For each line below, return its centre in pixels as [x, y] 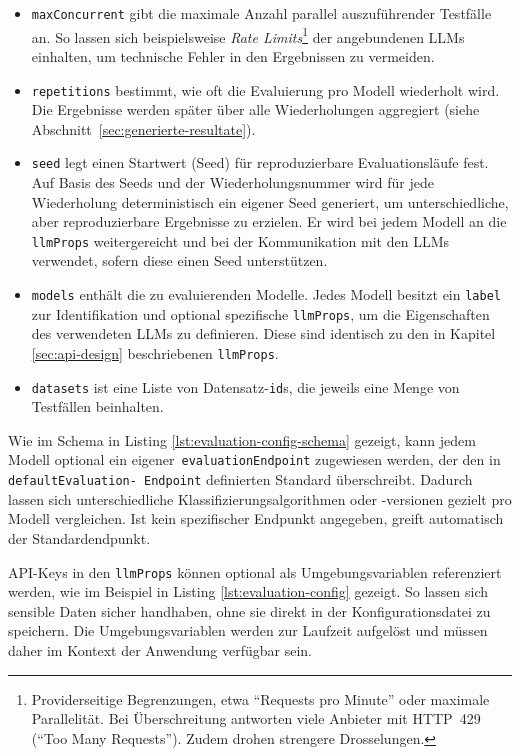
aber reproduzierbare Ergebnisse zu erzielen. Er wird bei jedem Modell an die [269, 221]
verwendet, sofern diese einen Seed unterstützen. [179, 260]
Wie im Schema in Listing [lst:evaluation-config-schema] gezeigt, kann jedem [242, 439]
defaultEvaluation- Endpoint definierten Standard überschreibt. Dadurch [240, 479]
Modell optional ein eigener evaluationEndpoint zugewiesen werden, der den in [254, 459]
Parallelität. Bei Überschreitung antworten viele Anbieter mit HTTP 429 [256, 718]
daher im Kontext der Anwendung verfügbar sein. [160, 649]
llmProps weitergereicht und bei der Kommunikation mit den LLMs [240, 240]
